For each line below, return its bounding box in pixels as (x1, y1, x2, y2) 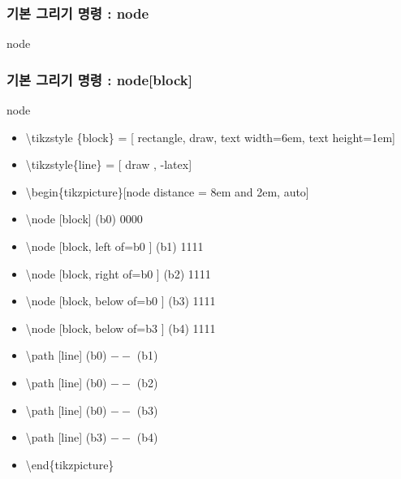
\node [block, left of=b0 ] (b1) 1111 (25, 238, 204, 254)
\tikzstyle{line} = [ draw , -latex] (25, 156, 192, 173)
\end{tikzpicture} (25, 455, 114, 473)
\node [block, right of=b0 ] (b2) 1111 (25, 265, 211, 282)
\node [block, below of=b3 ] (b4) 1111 (25, 319, 216, 336)
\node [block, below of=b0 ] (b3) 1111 (25, 292, 216, 309)
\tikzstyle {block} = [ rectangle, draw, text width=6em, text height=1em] (25, 128, 395, 145)
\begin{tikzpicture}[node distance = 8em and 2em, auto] (25, 183, 309, 200)
